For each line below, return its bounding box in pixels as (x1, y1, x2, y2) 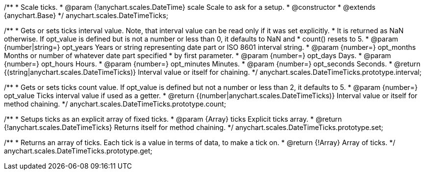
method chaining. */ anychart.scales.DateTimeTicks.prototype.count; (4, 100, 226, 108)
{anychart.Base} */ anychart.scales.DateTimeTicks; (4, 11, 169, 20)
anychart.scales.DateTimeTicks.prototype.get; (4, 147, 152, 155)
